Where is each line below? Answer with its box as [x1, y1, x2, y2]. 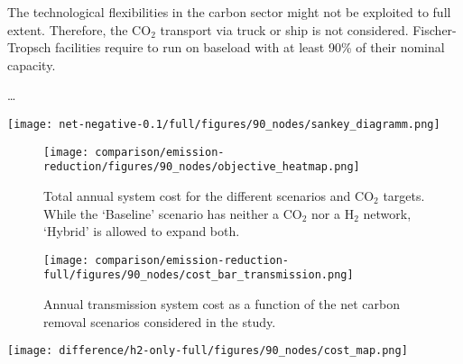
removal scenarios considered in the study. [43, 312, 276, 331]
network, [363, 204, 412, 223]
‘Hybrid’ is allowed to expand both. [43, 222, 240, 241]
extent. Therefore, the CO [7, 20, 152, 39]
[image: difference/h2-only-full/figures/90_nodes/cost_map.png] [7, 344, 408, 358]
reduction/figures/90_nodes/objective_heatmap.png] [43, 160, 360, 174]
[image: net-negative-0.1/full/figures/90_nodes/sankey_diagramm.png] [7, 117, 440, 131]
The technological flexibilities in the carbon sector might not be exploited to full [7, 3, 451, 21]
